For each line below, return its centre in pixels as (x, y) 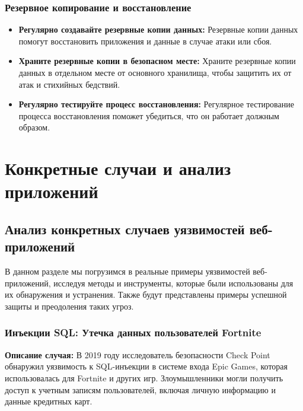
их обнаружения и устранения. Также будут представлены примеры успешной (146, 294)
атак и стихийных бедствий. (69, 84)
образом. (34, 127)
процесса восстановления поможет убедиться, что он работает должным (149, 115)
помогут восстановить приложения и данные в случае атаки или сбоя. (145, 41)
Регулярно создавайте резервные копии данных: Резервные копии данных (158, 29)
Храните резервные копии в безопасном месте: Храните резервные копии (157, 61)
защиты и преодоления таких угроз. (69, 306)
